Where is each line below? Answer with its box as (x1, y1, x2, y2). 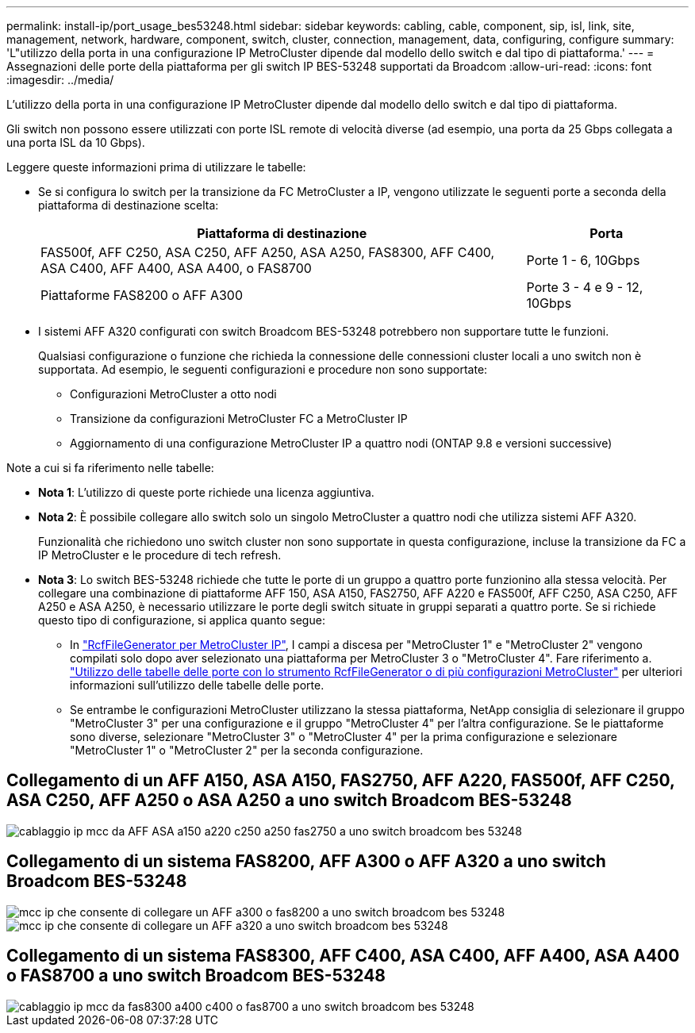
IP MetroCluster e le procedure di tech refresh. (38, 548, 282, 562)
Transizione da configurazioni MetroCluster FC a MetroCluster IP (70, 412, 408, 425)
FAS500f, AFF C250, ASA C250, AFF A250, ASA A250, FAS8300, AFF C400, (40, 244, 495, 260)
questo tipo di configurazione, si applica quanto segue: (38, 613, 325, 627)
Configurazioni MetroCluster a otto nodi (70, 387, 277, 401)
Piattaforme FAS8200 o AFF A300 (40, 287, 244, 303)
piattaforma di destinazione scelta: (38, 198, 219, 212)
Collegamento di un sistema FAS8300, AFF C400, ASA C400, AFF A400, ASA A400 (6, 946, 680, 966)
